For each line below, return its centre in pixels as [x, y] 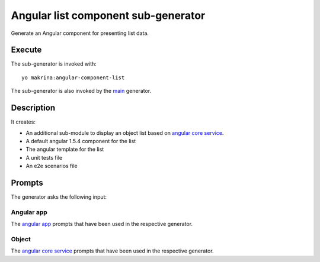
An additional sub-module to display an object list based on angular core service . [125, 132]
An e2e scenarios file [52, 166]
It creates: [23, 122]
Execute [26, 50]
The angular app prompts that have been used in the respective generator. [102, 224]
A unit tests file [44, 157]
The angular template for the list [65, 149]
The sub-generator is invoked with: [54, 64]
